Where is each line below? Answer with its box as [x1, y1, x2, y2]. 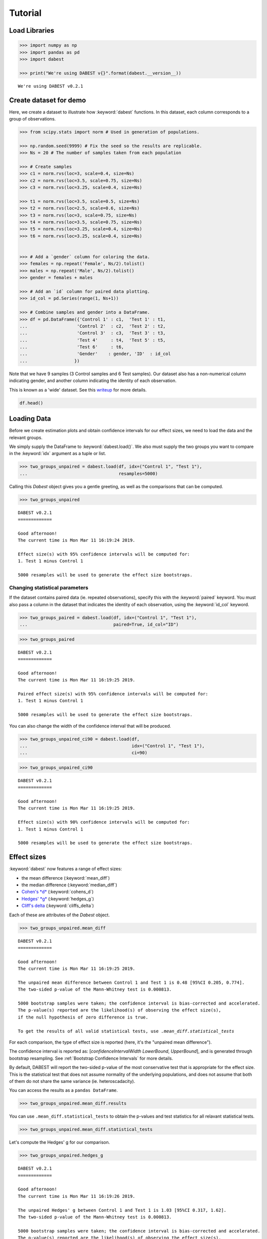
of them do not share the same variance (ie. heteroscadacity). [9, 1078, 135, 1084]
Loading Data [9, 414, 51, 423]
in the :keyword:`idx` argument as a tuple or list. [9, 451, 106, 456]
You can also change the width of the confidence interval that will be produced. [9, 723, 172, 729]
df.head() [19, 400, 44, 406]
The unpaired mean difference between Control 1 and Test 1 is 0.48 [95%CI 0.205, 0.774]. [18, 979, 245, 985]
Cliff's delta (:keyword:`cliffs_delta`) [21, 902, 94, 909]
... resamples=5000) [19, 471, 158, 476]
